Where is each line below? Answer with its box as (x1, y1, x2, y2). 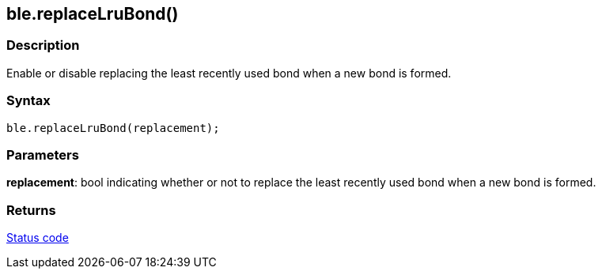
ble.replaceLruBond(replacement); (6, 121, 220, 134)
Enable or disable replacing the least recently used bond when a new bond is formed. (6, 66, 452, 80)
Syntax (6, 92, 51, 109)
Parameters (6, 146, 79, 163)
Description (6, 37, 80, 54)
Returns (6, 202, 56, 218)
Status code (6, 231, 69, 245)
